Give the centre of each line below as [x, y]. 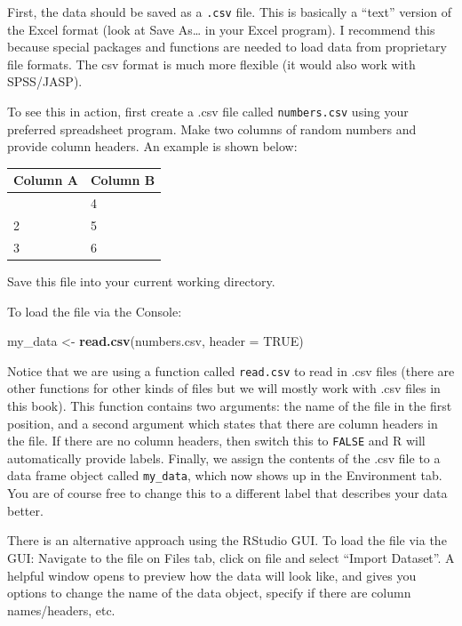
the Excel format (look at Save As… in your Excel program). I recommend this [221, 29]
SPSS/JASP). [45, 81]
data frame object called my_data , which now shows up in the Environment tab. [225, 475]
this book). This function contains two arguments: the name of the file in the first [230, 406]
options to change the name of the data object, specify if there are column [209, 593]
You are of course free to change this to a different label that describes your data [227, 493]
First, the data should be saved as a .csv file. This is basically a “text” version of [230, 12]
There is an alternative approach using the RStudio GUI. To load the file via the [227, 540]
